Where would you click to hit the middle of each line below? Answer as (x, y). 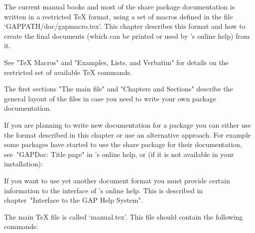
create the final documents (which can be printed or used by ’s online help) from (127, 36)
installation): (23, 164)
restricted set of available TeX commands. (68, 72)
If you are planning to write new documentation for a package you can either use (128, 124)
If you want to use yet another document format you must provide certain (117, 180)
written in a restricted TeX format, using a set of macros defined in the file (119, 16)
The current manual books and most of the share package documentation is (120, 6)
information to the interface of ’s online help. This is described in (104, 190)
